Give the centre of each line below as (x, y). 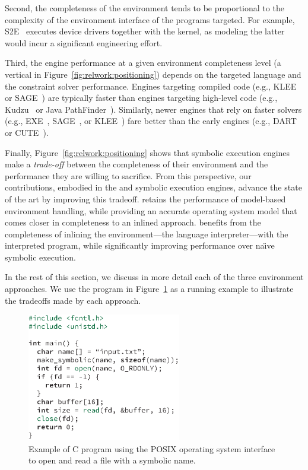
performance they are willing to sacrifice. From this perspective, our (128, 175)
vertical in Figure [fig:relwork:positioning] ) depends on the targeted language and (153, 74)
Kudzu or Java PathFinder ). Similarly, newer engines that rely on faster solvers (153, 109)
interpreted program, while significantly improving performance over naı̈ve (140, 245)
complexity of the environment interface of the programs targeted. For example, (150, 19)
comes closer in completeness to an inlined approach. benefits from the (133, 222)
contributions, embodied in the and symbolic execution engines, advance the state (153, 187)
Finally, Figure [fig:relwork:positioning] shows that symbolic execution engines (147, 152)
